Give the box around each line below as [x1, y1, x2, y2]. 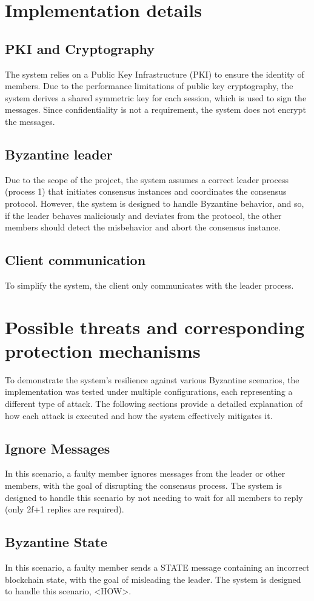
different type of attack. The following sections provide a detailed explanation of [5, 397, 303, 410]
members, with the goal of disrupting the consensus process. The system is [5, 479, 282, 491]
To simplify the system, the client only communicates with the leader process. [5, 278, 294, 291]
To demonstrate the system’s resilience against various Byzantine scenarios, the [5, 373, 299, 386]
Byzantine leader [5, 144, 113, 163]
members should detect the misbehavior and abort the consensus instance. [5, 221, 281, 233]
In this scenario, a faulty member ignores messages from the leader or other [5, 467, 286, 480]
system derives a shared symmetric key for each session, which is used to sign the [5, 91, 307, 104]
